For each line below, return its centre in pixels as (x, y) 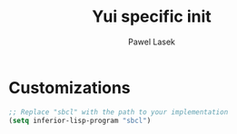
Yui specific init (151, 17)
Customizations (69, 87)
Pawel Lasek (152, 42)
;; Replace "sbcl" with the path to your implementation (118, 112)
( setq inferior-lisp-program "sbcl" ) (80, 120)
